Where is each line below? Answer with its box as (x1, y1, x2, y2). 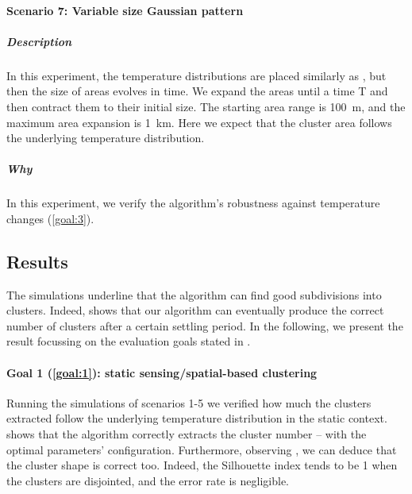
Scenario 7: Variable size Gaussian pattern (6, 2, 244, 18)
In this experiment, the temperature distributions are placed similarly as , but (6, 67, 387, 83)
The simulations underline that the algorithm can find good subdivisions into (6, 286, 382, 303)
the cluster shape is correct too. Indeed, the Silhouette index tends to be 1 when (6, 457, 398, 473)
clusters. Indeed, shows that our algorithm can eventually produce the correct (6, 302, 384, 318)
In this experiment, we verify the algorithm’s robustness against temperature (6, 195, 380, 211)
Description (6, 33, 72, 49)
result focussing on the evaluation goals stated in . (6, 333, 251, 349)
